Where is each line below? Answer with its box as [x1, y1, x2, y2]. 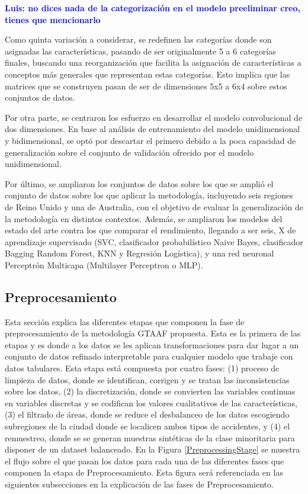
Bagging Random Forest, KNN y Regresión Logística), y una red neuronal [5, 247, 274, 259]
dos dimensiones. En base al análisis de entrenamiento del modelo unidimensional [5, 123, 300, 135]
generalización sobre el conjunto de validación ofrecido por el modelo [5, 146, 254, 158]
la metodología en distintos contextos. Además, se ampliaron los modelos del [5, 212, 283, 224]
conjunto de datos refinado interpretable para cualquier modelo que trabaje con [5, 350, 293, 363]
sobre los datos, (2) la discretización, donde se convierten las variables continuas [5, 385, 296, 397]
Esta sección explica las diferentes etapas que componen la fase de [5, 315, 245, 328]
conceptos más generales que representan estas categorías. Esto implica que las [5, 68, 290, 80]
